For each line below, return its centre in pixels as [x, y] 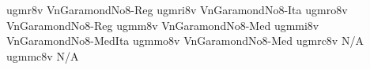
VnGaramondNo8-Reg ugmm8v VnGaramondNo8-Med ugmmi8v [163, 25]
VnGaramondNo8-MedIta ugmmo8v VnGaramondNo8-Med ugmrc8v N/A [185, 41]
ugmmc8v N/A [43, 55]
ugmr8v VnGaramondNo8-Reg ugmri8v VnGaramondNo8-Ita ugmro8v [177, 9]
